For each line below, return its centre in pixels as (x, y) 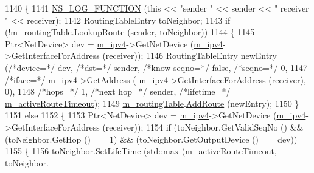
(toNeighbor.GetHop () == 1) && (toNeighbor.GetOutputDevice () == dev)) (151, 139)
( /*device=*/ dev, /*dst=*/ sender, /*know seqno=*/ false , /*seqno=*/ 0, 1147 (156, 67)
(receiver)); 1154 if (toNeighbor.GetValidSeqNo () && (203, 127)
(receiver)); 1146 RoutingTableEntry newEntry (190, 56)
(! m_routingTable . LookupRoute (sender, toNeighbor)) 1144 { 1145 (130, 32)
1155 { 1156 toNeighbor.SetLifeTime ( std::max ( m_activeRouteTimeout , (141, 151)
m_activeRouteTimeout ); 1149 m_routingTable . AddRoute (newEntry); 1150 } (152, 103)
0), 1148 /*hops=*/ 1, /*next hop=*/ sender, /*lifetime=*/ (118, 91)
